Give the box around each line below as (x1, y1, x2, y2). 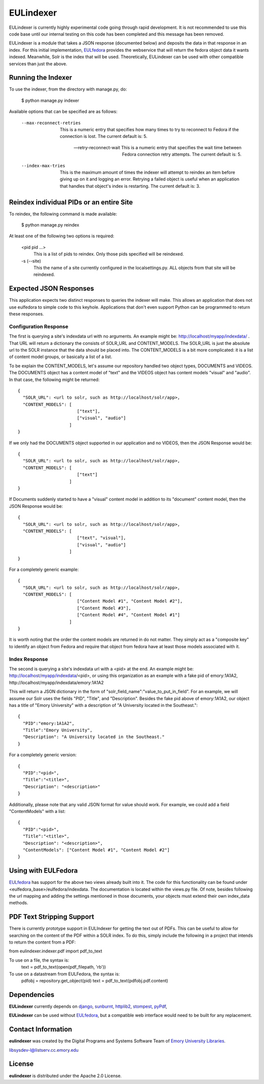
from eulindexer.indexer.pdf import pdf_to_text (9, 948, 103, 954)
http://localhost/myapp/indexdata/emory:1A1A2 (9, 679, 104, 685)
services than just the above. (9, 61, 67, 67)
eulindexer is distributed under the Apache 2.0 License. (9, 1073, 122, 1079)
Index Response (9, 655, 48, 662)
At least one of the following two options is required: (9, 233, 114, 239)
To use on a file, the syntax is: (9, 957, 69, 963)
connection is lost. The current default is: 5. (60, 134, 148, 139)
